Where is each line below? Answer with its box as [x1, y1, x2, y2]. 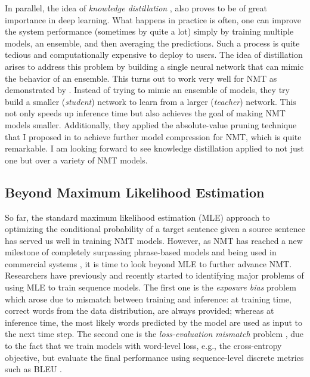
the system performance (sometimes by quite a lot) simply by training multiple [5, 25, 294, 38]
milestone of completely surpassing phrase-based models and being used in [5, 246, 277, 258]
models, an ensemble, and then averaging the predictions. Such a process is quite [5, 36, 300, 49]
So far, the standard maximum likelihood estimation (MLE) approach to [5, 211, 270, 223]
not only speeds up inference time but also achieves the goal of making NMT [5, 107, 286, 119]
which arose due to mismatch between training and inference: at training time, [5, 292, 292, 305]
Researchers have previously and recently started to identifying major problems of [5, 269, 304, 282]
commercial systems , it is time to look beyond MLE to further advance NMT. [5, 257, 292, 270]
